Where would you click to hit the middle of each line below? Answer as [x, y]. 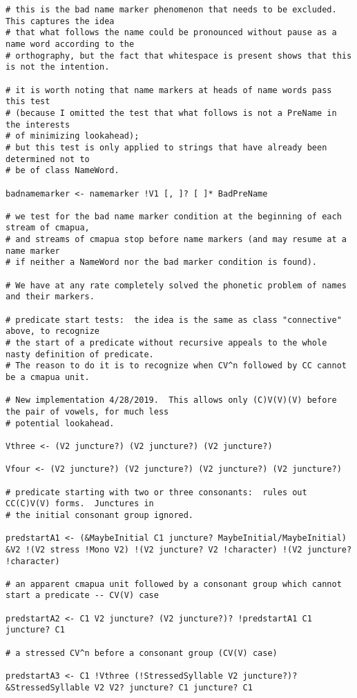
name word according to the [70, 44]
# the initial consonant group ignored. [100, 515]
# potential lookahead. [60, 423]
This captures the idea [60, 21]
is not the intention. [58, 67]
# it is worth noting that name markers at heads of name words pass [169, 90]
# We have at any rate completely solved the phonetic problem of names [176, 285]
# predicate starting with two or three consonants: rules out [156, 492]
